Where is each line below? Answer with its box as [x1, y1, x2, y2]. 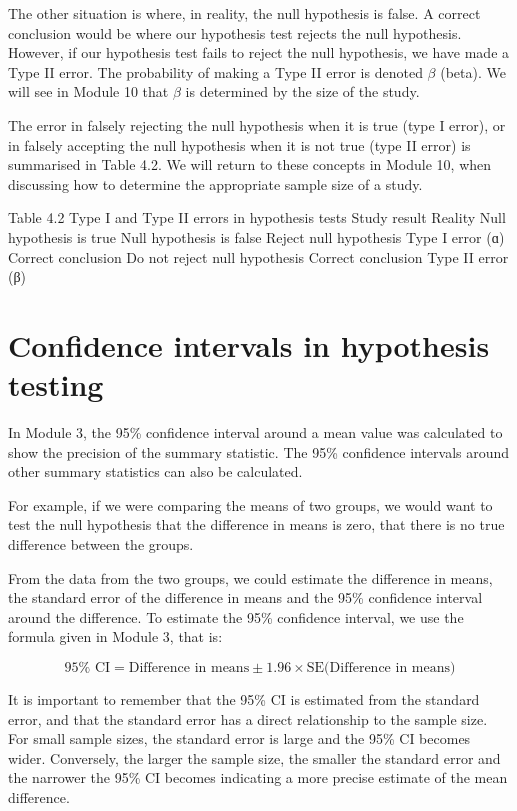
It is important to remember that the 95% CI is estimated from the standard [8, 688, 480, 709]
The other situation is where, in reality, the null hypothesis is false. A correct [8, 3, 481, 23]
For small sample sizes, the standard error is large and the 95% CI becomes [8, 728, 471, 749]
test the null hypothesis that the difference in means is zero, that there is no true [8, 514, 505, 535]
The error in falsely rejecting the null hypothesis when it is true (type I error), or [8, 114, 506, 135]
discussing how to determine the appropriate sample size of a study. [8, 173, 423, 194]
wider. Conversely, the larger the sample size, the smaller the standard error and [8, 747, 501, 768]
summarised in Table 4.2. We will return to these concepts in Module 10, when [8, 154, 492, 175]
